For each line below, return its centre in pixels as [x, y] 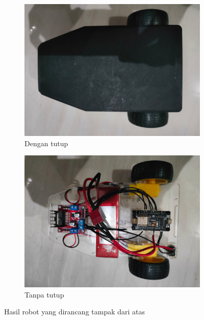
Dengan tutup [46, 143]
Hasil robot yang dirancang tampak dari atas [75, 312]
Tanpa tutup [44, 294]
